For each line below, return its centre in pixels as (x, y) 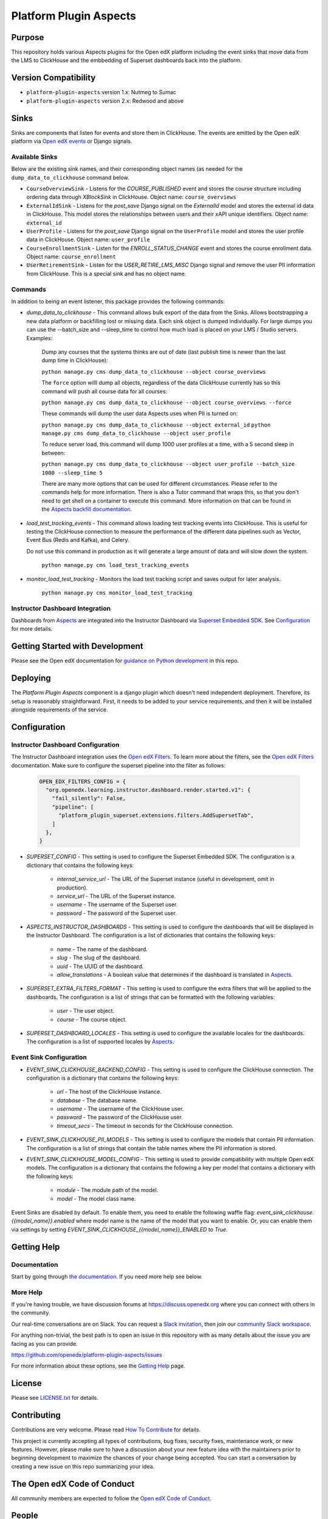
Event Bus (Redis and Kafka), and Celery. (78, 540)
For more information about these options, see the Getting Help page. (98, 1366)
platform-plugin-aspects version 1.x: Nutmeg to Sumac (101, 92)
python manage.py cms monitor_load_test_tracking (117, 593)
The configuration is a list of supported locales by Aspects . (100, 1041)
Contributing (36, 1415)
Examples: (39, 338)
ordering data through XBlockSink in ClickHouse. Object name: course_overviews (132, 197)
